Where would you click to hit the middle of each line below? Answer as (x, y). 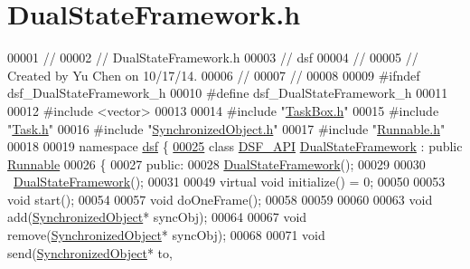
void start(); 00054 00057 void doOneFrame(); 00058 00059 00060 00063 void (220, 199)
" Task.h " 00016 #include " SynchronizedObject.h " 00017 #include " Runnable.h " (226, 128)
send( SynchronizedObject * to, (90, 252)
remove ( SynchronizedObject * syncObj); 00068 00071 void (166, 235)
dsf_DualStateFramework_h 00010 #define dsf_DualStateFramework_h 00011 (228, 93)
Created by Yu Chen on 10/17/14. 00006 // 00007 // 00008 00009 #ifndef (214, 75)
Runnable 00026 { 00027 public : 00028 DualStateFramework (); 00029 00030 (216, 163)
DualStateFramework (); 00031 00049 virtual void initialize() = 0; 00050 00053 (230, 182)
